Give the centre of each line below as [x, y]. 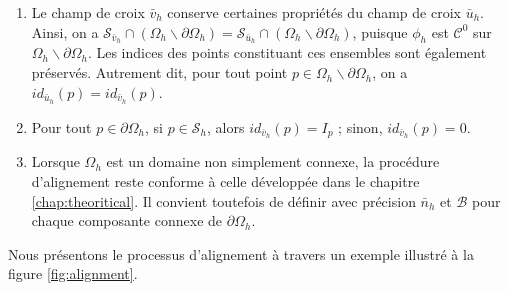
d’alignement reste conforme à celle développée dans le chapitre [225, 180]
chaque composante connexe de [127, 220]
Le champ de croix [88, 12]
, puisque [380, 31]
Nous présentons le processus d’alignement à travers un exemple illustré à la [241, 253]
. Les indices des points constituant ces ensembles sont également [287, 52]
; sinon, [360, 126]
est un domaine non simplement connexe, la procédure [273, 161]
